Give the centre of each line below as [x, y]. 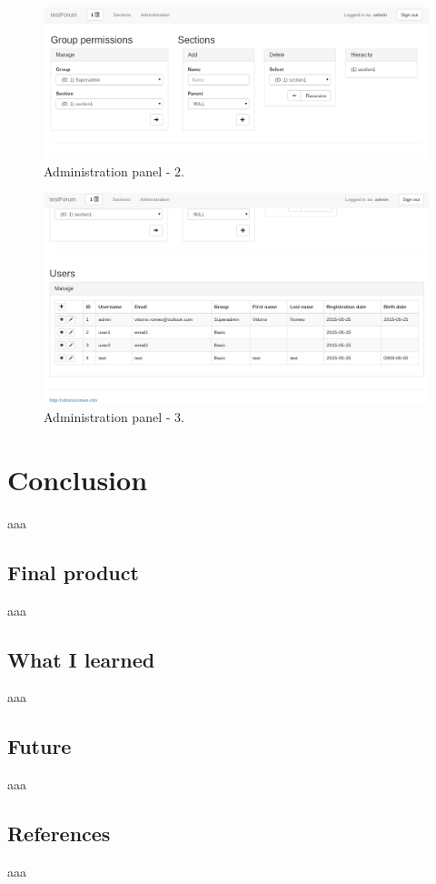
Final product [73, 572]
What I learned [81, 659]
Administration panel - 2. [114, 171]
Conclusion [78, 479]
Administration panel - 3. [114, 417]
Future [40, 746]
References [59, 834]
